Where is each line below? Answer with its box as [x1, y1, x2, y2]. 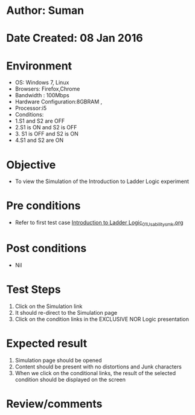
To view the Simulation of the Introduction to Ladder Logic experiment [14, 178, 189, 185]
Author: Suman [6, 4, 85, 18]
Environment [6, 59, 72, 72]
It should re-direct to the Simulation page [14, 309, 118, 316]
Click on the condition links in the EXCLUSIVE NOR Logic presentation [14, 315, 189, 323]
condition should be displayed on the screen [14, 376, 126, 383]
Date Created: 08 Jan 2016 [6, 31, 143, 45]
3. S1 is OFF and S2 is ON [14, 130, 78, 138]
